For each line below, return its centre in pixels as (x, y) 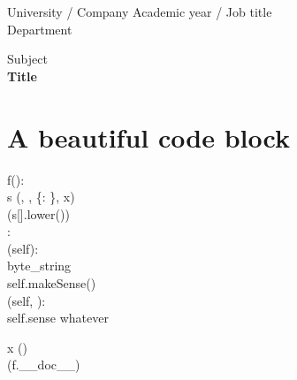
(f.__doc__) (44, 365)
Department (40, 29)
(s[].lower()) (38, 213)
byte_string (39, 266)
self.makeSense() (52, 283)
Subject (27, 59)
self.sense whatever (58, 318)
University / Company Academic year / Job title (140, 11)
